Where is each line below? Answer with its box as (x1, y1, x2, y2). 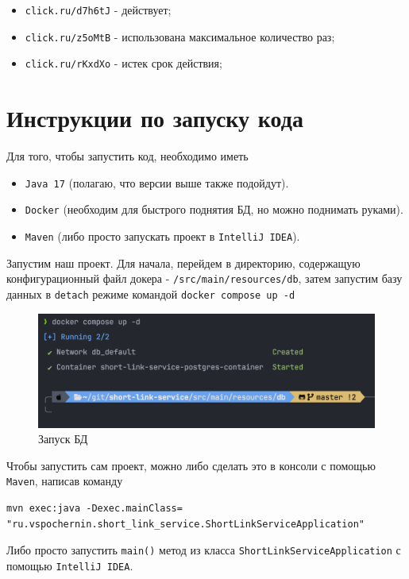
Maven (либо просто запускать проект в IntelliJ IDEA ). (25, 228, 300, 244)
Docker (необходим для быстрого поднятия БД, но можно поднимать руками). (25, 201, 403, 218)
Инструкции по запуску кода (6, 102, 303, 134)
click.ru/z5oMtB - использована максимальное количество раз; (25, 28, 335, 44)
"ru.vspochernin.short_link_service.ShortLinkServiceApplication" (6, 518, 365, 530)
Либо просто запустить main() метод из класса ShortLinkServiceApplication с (6, 542, 401, 558)
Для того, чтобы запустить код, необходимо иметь (6, 148, 249, 164)
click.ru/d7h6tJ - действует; (25, 2, 172, 17)
